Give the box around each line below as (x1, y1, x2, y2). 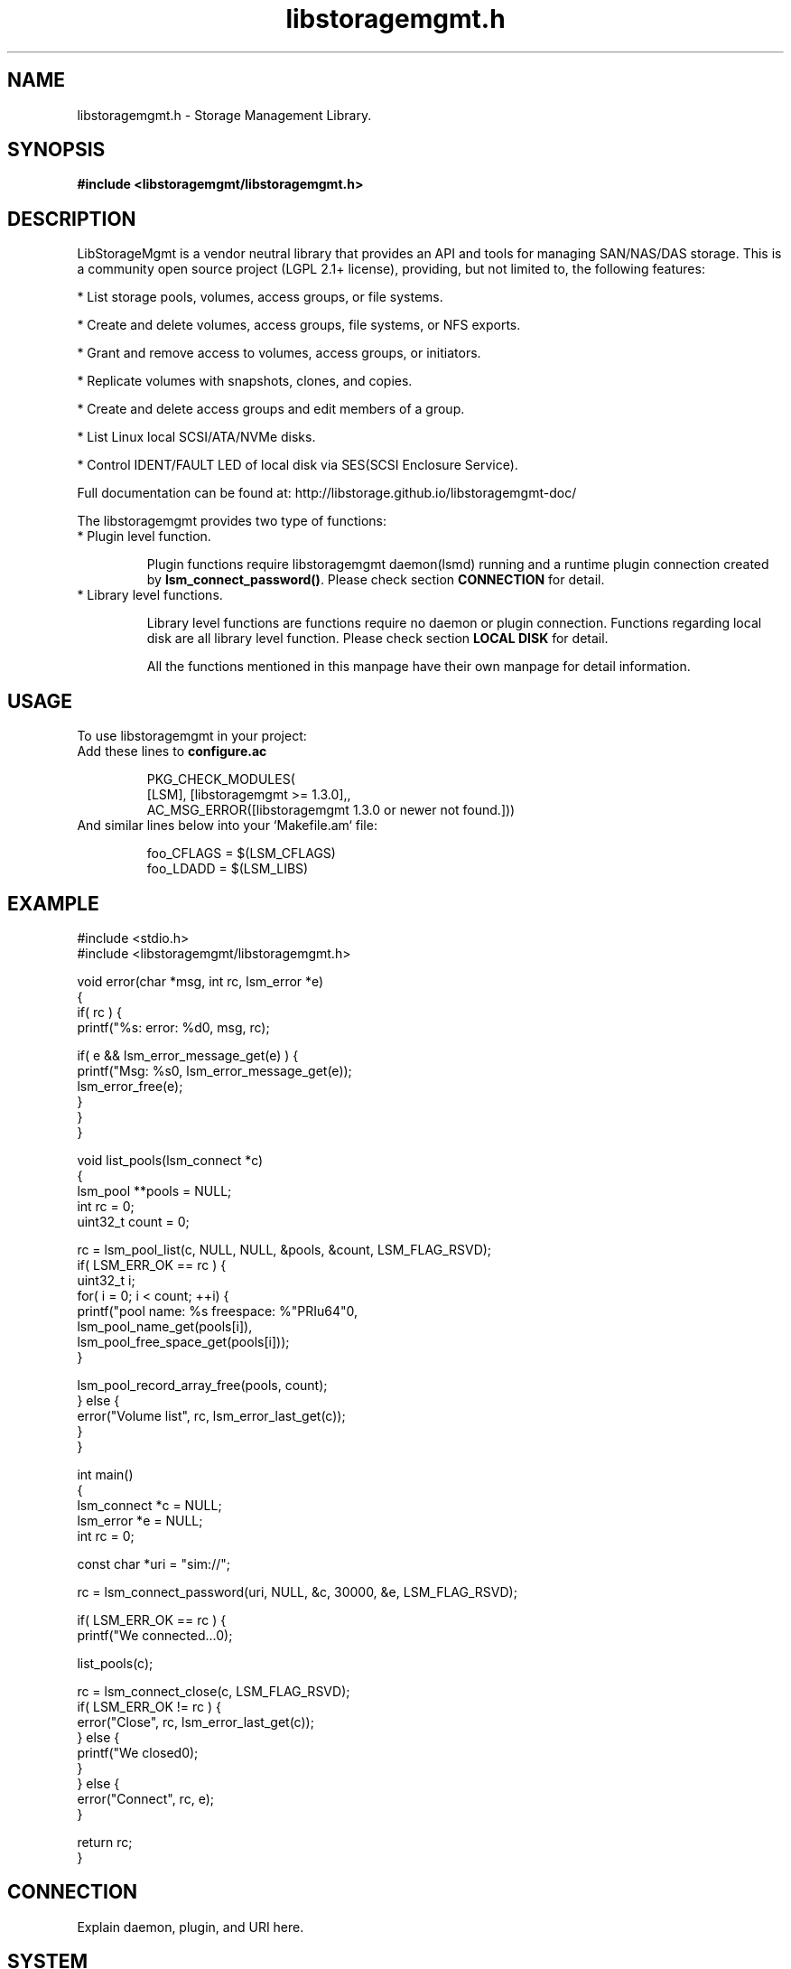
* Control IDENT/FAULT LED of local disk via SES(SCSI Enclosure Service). (77, 457, 518, 473)
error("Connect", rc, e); (77, 1790, 214, 1806)
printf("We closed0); (77, 1744, 199, 1760)
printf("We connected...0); (77, 1627, 233, 1643)
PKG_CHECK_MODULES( (146, 771, 295, 788)
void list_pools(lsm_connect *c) (77, 1152, 264, 1168)
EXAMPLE (7, 891, 99, 915)
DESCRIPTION (7, 207, 136, 230)
